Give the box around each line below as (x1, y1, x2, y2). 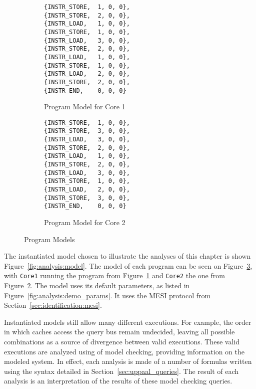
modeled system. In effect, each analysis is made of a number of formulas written (4, 356, 252, 366)
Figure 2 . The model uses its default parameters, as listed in (4, 280, 190, 291)
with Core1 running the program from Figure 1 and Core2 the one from (4, 270, 225, 281)
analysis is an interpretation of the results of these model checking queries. (4, 375, 232, 386)
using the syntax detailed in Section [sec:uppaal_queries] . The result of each (4, 365, 239, 376)
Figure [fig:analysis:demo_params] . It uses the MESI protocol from (4, 290, 211, 300)
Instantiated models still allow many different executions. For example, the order (4, 316, 251, 327)
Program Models (24, 234, 75, 244)
